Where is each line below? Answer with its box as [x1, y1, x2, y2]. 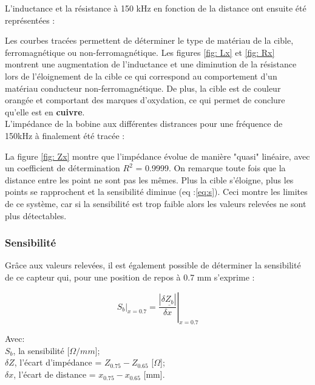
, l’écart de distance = [13, 368, 96, 381]
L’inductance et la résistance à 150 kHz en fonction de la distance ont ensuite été [5, 2, 307, 14]
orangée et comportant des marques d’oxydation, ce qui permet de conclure [5, 94, 285, 106]
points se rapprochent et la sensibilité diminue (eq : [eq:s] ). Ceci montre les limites [5, 185, 308, 198]
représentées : [5, 13, 55, 26]
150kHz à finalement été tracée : [5, 129, 125, 141]
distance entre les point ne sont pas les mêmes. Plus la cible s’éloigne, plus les [5, 173, 294, 186]
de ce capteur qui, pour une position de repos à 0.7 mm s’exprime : [5, 270, 255, 283]
